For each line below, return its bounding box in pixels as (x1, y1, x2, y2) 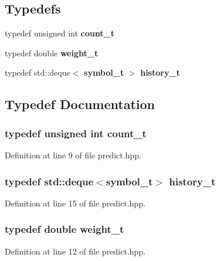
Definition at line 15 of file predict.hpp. (5, 196, 145, 209)
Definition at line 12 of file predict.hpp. (5, 245, 145, 257)
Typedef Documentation (5, 95, 155, 113)
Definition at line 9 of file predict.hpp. (5, 148, 141, 161)
